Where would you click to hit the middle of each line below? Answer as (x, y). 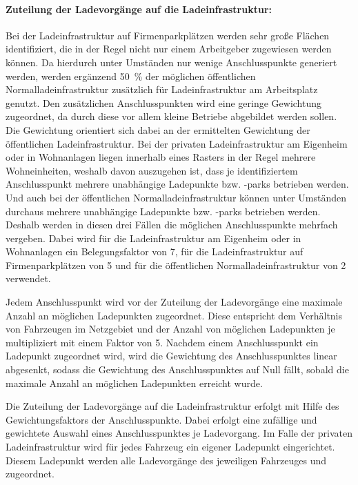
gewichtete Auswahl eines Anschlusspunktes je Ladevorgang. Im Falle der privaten (179, 433)
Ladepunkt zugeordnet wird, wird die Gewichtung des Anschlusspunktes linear (171, 356)
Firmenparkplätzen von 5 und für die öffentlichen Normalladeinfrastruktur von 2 (176, 265)
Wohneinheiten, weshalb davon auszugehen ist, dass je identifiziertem (152, 170)
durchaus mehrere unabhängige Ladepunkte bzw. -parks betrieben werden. (163, 211)
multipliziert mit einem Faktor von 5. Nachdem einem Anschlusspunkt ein (162, 342)
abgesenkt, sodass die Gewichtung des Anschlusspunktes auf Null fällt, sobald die (177, 369)
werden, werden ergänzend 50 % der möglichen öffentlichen (131, 76)
